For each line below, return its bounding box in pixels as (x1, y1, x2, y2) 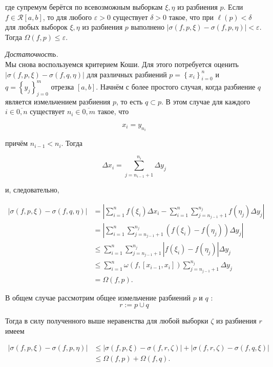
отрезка (51, 81, 74, 92)
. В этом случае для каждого (161, 96, 250, 106)
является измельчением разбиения (5, 96, 111, 106)
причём (5, 138, 28, 148)
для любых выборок (5, 21, 68, 32)
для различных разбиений (87, 69, 167, 79)
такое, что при (169, 11, 214, 22)
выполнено (131, 21, 165, 32)
